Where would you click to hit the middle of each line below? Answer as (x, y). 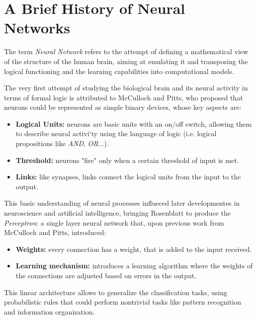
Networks (37, 28)
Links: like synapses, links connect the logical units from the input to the (128, 177)
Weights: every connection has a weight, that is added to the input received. (134, 249)
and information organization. (49, 311)
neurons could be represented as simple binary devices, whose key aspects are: (123, 107)
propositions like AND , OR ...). (62, 143)
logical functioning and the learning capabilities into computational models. (119, 71)
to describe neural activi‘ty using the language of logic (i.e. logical (116, 133)
